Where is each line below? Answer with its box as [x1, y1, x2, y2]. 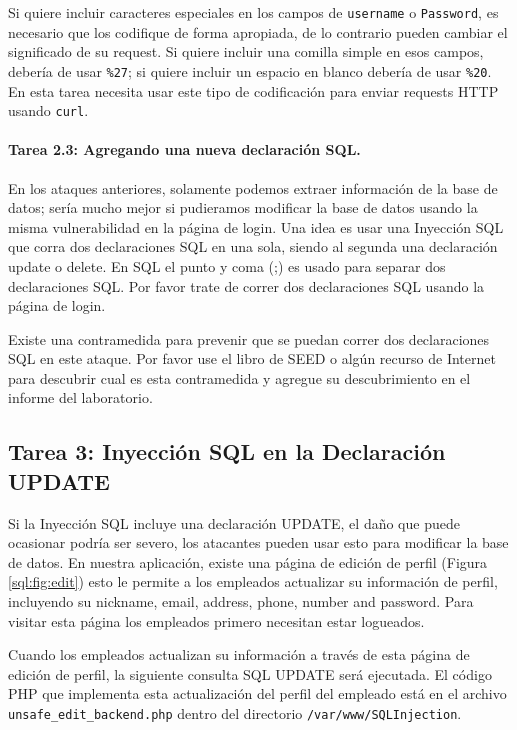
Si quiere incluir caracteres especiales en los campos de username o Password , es [8, 2, 499, 22]
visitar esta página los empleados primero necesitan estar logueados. [8, 610, 425, 631]
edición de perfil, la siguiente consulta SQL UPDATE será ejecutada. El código [8, 663, 492, 684]
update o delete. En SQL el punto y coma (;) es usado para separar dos [8, 255, 446, 276]
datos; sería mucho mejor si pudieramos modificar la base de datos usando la [8, 197, 478, 218]
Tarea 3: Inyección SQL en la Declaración [8, 436, 446, 467]
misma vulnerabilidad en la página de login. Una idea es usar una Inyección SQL [8, 216, 504, 237]
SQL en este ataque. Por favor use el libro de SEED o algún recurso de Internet [8, 348, 496, 369]
